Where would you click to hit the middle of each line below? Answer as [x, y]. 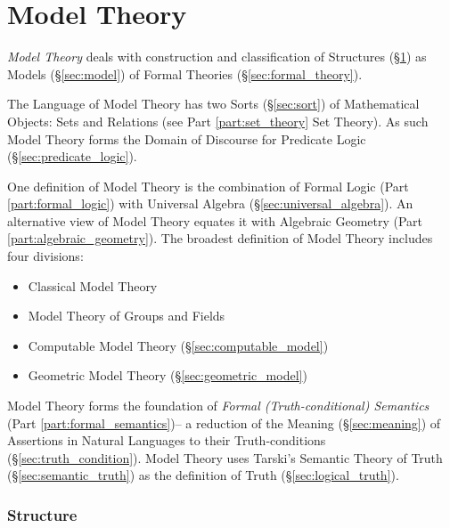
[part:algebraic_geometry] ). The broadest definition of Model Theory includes [220, 238]
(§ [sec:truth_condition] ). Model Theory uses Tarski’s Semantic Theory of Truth [225, 457]
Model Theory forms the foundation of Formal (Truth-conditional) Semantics [218, 406]
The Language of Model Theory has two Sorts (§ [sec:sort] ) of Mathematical [213, 104]
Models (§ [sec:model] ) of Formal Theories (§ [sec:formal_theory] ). [185, 73]
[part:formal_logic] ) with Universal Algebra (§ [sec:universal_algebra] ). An [210, 203]
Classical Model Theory [93, 285]
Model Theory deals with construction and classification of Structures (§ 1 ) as [217, 57]
